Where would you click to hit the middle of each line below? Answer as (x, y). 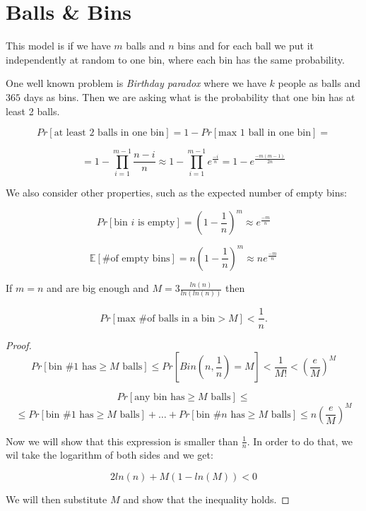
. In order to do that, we (300, 441)
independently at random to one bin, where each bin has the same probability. (175, 59)
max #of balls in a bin (166, 318)
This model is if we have (58, 46)
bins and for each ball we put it (246, 46)
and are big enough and (98, 288)
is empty (156, 223)
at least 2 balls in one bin (109, 133)
